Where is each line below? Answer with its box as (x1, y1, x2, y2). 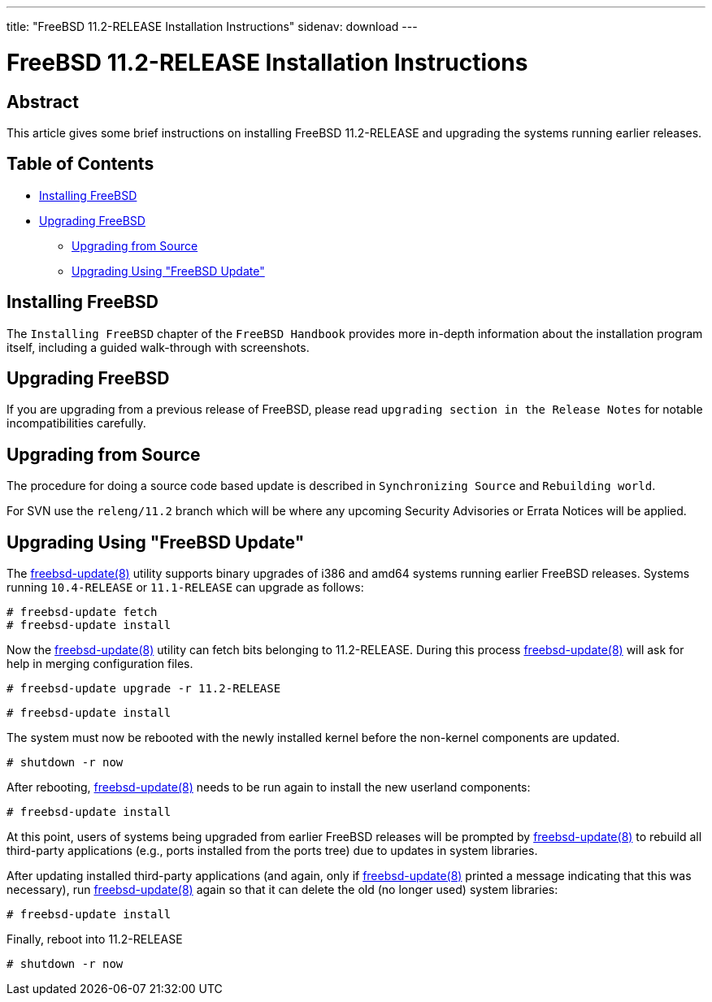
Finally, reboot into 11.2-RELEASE (7, 932, 183, 947)
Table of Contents (7, 154, 154, 175)
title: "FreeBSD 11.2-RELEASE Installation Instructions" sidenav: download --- (7, 20, 418, 33)
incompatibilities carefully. (7, 416, 146, 431)
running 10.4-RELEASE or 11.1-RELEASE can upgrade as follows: (7, 580, 364, 595)
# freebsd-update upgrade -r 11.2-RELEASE (7, 682, 281, 696)
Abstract (7, 91, 79, 112)
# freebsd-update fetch (7, 605, 158, 619)
